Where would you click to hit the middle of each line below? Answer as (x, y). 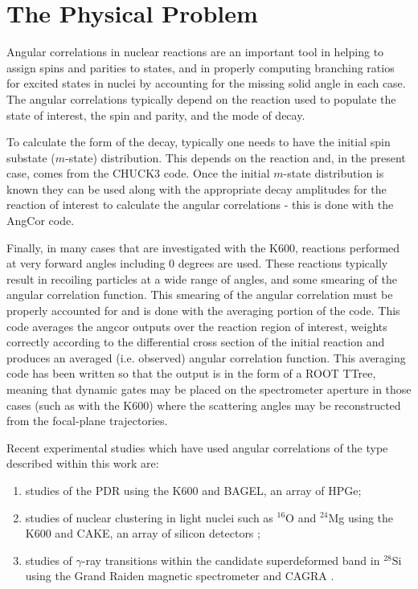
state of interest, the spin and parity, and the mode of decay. (156, 115)
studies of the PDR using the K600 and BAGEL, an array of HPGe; (193, 490)
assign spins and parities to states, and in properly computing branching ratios (201, 67)
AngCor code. (41, 221)
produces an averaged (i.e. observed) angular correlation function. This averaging (206, 357)
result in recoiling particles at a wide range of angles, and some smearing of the (202, 278)
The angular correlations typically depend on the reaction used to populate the (201, 98)
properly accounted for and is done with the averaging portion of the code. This (203, 311)
